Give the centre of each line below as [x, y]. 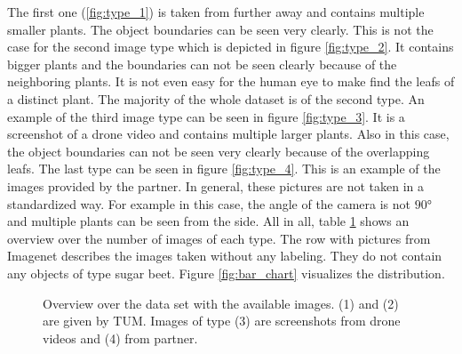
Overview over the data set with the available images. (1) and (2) [221, 303]
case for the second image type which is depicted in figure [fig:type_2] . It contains [231, 47]
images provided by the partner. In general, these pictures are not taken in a [216, 185]
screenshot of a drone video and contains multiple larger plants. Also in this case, [228, 134]
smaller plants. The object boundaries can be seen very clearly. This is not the [220, 29]
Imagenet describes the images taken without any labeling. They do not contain [225, 256]
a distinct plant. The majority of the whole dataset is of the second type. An [216, 98]
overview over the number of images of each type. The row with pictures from [219, 238]
